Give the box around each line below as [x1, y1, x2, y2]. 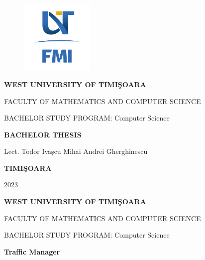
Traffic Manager [4, 246, 60, 257]
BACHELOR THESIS [4, 129, 82, 139]
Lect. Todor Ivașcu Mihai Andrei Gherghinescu [4, 146, 148, 156]
